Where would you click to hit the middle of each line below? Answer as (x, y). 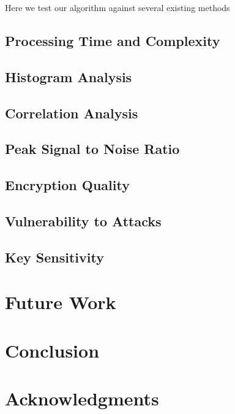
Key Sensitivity (54, 257)
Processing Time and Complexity (113, 40)
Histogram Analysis (69, 76)
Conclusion (52, 350)
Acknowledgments (82, 398)
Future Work (61, 302)
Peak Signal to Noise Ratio (92, 149)
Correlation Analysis (72, 113)
